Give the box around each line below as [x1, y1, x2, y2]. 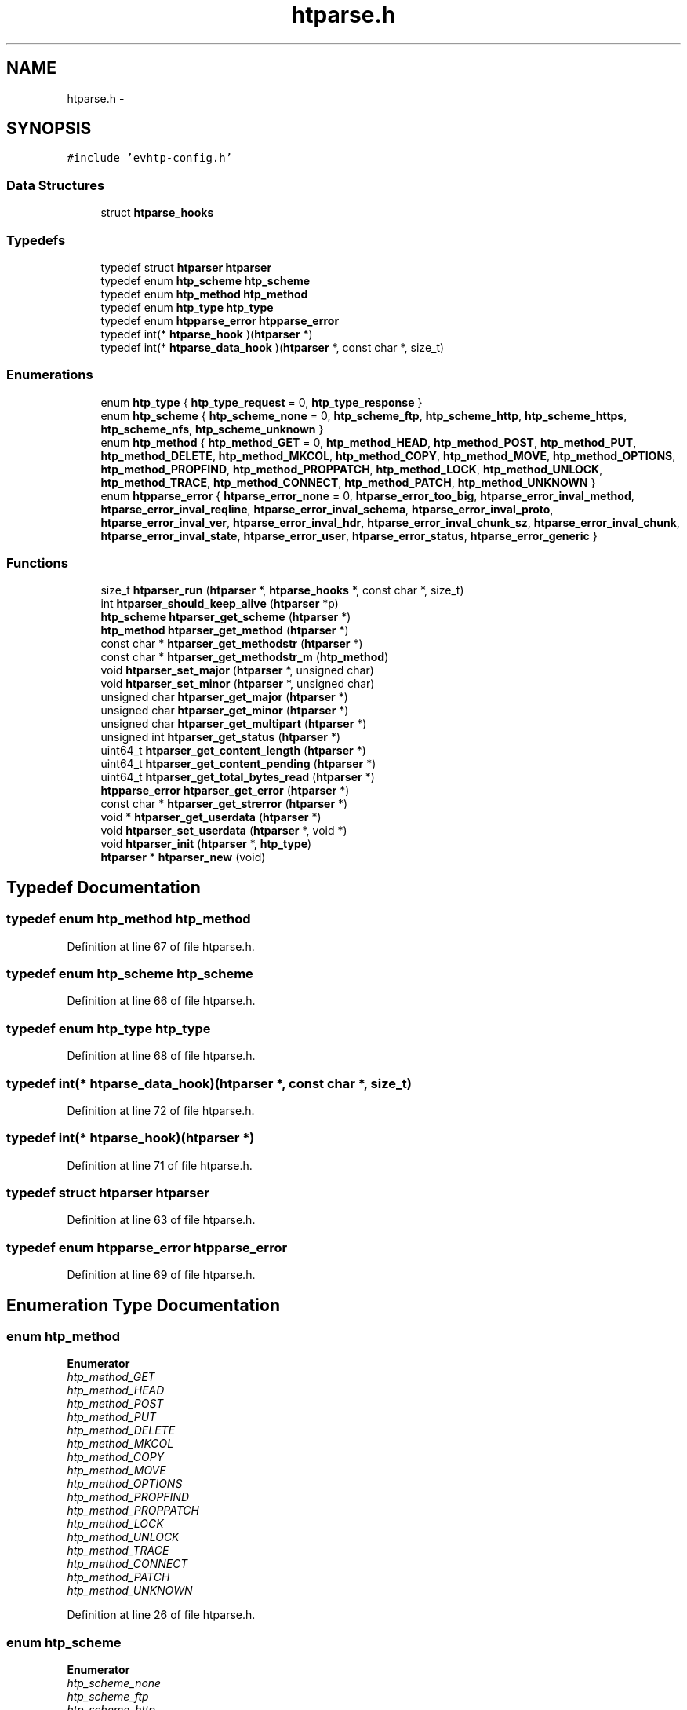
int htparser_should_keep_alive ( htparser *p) [100, 597, 339, 611]
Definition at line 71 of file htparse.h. [67, 1158, 253, 1172]
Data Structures [6, 177, 105, 193]
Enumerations [6, 367, 93, 383]
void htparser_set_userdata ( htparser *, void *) [100, 824, 347, 838]
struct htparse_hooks [100, 206, 214, 220]
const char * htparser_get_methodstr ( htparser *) [100, 637, 363, 651]
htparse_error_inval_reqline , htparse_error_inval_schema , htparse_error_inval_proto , [100, 502, 554, 516]
